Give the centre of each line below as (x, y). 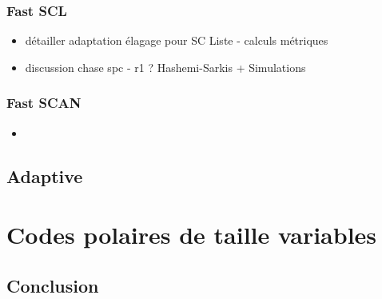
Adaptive (45, 175)
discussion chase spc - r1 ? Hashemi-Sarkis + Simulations (165, 67)
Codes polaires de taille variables (192, 235)
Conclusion (53, 285)
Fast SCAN (44, 103)
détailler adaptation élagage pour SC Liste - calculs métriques (177, 40)
